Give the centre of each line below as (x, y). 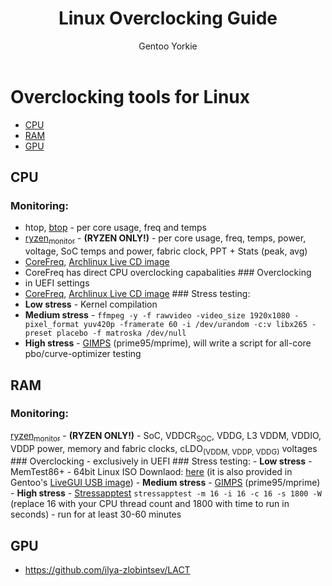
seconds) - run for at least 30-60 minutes (96, 514)
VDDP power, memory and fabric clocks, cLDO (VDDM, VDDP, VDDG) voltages (164, 449)
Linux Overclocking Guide (168, 18)
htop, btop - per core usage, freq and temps (115, 228)
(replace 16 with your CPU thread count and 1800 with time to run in (150, 504)
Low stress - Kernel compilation (91, 304)
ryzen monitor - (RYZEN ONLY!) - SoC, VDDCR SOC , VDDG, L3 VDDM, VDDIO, (166, 436)
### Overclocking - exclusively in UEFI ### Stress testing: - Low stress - (161, 461)
